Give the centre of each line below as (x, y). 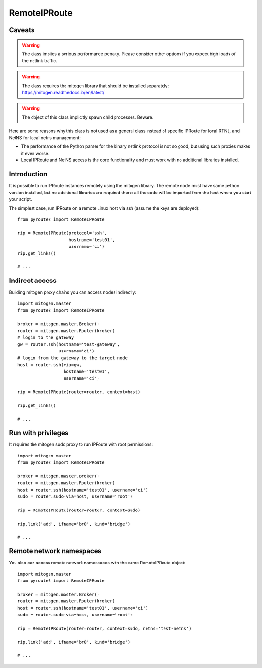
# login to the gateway (46, 337)
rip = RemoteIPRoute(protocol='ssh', (63, 233)
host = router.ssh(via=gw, (50, 365)
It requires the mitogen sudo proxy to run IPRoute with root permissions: (81, 444)
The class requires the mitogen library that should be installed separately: (96, 86)
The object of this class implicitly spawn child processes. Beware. (88, 117)
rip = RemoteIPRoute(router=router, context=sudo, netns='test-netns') (105, 628)
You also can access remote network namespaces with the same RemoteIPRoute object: (97, 563)
